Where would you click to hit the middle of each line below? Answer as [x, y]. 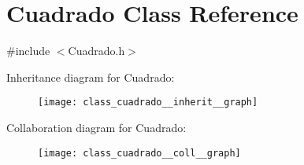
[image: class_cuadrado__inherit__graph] [148, 103]
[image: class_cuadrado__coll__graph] [139, 153]
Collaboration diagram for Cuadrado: [96, 127]
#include [28, 51]
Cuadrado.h [96, 51]
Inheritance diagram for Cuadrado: [91, 77]
